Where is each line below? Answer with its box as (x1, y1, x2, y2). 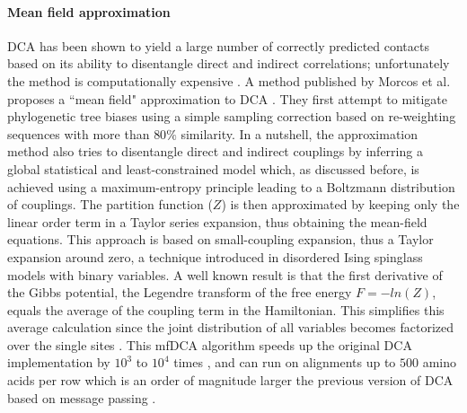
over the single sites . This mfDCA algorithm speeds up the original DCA (7, 335, 412, 354)
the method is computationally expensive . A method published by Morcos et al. (7, 71, 451, 90)
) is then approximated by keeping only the (221, 195, 460, 214)
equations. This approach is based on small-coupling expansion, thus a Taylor (7, 230, 434, 249)
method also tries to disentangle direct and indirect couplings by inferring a (7, 142, 423, 161)
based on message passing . (7, 388, 156, 407)
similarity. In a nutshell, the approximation (181, 124, 419, 143)
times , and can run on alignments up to (173, 353, 396, 372)
